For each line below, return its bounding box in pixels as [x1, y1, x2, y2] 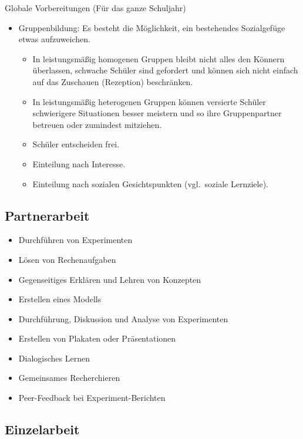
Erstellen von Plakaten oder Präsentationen [18, 332, 176, 345]
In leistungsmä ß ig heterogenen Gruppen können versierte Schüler [32, 95, 266, 107]
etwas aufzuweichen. [18, 33, 90, 45]
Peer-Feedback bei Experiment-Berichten [18, 391, 166, 404]
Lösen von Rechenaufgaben [18, 253, 116, 265]
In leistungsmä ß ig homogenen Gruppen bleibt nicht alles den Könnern [32, 52, 285, 65]
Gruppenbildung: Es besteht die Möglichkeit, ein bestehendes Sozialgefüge [18, 21, 285, 33]
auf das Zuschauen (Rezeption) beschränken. [32, 75, 193, 87]
